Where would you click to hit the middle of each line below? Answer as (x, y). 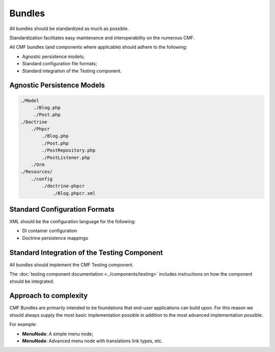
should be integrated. (32, 281)
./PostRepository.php (68, 151)
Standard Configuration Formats (62, 209)
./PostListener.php (66, 157)
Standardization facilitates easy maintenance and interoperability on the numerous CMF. (102, 38)
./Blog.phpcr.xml (74, 193)
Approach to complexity (49, 296)
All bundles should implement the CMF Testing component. (72, 264)
